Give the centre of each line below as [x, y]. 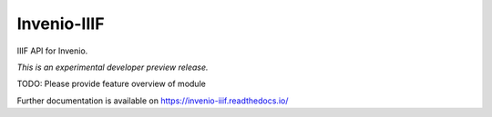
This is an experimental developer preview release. [113, 67]
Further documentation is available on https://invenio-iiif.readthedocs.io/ [153, 101]
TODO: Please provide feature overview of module [112, 84]
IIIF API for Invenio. [52, 51]
